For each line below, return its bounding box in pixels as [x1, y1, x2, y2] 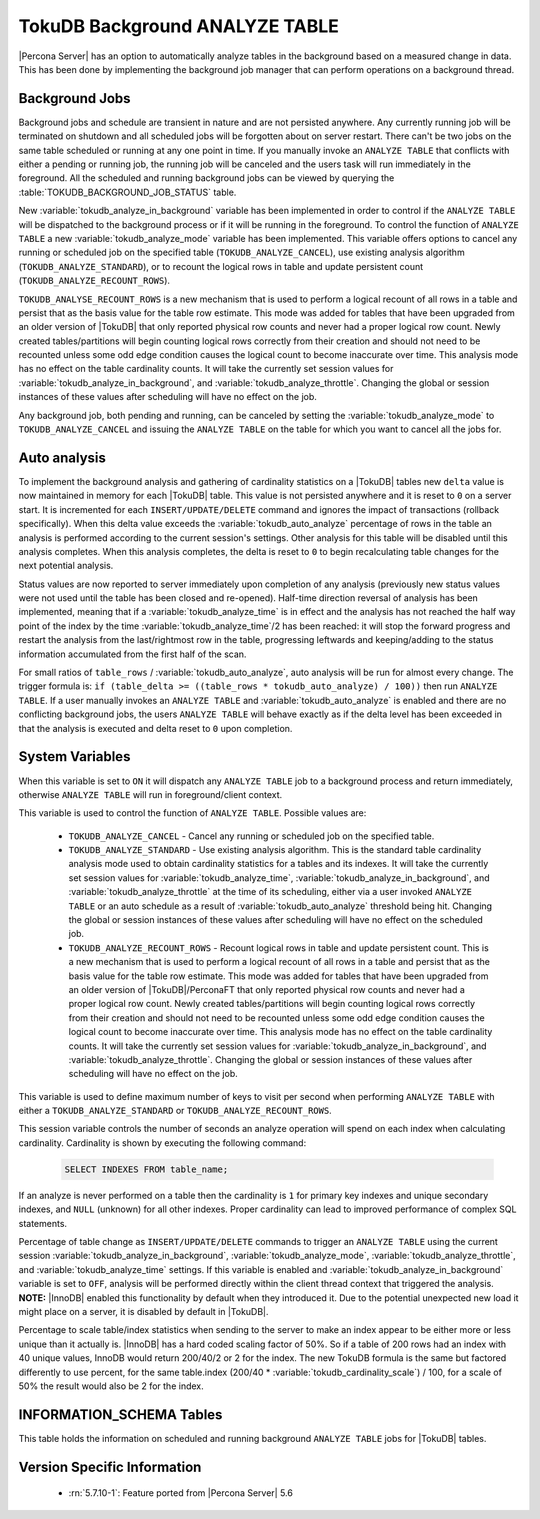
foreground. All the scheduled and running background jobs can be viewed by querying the [18, 172, 395, 184]
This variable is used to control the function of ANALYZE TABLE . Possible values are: [18, 807, 367, 819]
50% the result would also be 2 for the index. [18, 1380, 204, 1392]
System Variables [18, 748, 131, 765]
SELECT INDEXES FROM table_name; [64, 1163, 229, 1175]
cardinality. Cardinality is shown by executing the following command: [18, 1136, 307, 1149]
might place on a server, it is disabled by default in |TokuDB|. [18, 1305, 269, 1317]
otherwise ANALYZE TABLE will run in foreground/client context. [18, 788, 283, 800]
